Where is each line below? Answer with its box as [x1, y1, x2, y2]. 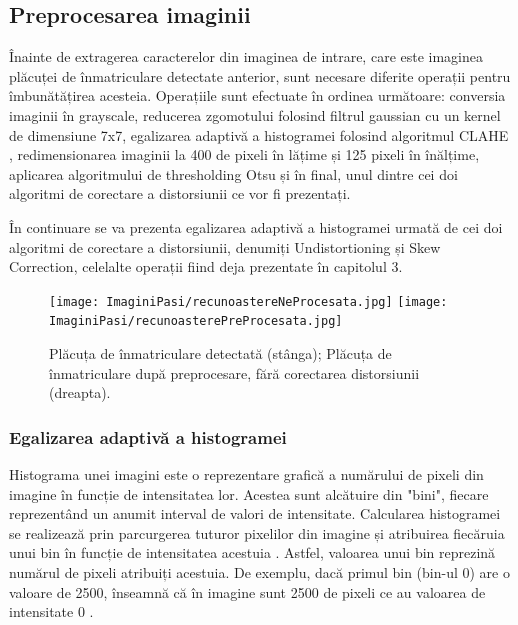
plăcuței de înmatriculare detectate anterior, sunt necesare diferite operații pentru [9, 65, 511, 86]
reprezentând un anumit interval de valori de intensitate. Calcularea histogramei [9, 503, 501, 524]
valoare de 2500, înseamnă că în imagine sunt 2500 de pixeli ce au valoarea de [9, 581, 486, 602]
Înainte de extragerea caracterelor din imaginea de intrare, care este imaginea [9, 46, 484, 67]
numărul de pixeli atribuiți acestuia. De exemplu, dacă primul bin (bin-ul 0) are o [9, 562, 510, 583]
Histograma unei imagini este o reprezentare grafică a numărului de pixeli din [9, 464, 484, 485]
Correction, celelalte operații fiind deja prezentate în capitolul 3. [9, 256, 403, 277]
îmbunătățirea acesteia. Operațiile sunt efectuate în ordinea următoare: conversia [9, 85, 506, 106]
